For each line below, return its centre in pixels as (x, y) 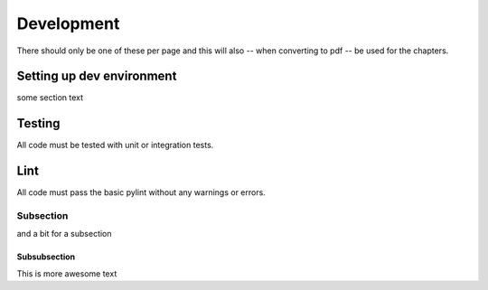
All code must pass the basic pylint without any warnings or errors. (141, 192)
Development (68, 23)
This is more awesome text (67, 273)
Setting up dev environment (97, 76)
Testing (38, 123)
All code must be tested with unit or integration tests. (115, 145)
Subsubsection (46, 257)
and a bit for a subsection (64, 234)
